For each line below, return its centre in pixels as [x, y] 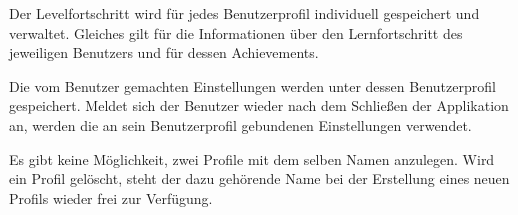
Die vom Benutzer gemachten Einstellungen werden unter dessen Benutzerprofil [252, 85]
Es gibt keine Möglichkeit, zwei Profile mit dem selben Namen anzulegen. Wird [252, 158]
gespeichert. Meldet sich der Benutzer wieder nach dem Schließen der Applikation [259, 105]
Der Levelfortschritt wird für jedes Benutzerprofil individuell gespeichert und [244, 13]
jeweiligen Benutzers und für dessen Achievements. [164, 52]
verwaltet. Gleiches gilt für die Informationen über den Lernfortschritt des [236, 32]
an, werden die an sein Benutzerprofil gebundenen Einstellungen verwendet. [240, 124]
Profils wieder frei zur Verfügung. [111, 197]
